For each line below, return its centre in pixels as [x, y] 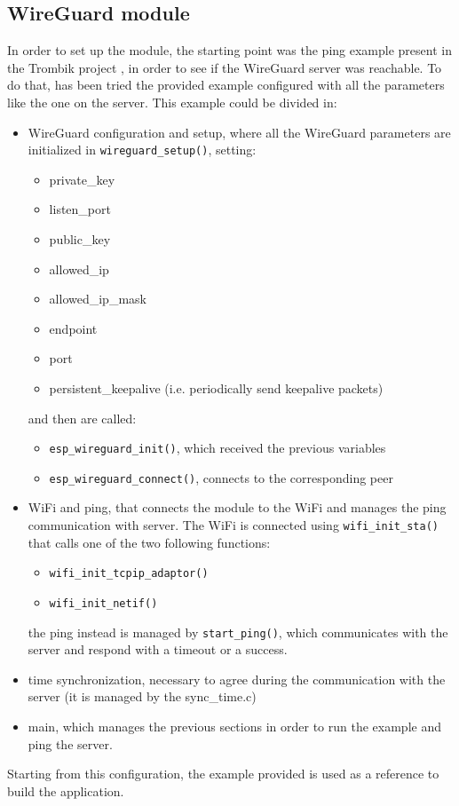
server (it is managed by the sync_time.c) [142, 696]
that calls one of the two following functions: [149, 542]
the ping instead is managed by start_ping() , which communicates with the [238, 632]
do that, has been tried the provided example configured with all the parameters [226, 85]
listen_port [80, 209]
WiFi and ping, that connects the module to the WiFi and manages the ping [237, 507]
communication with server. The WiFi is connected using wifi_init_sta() [233, 525]
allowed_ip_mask [98, 299]
